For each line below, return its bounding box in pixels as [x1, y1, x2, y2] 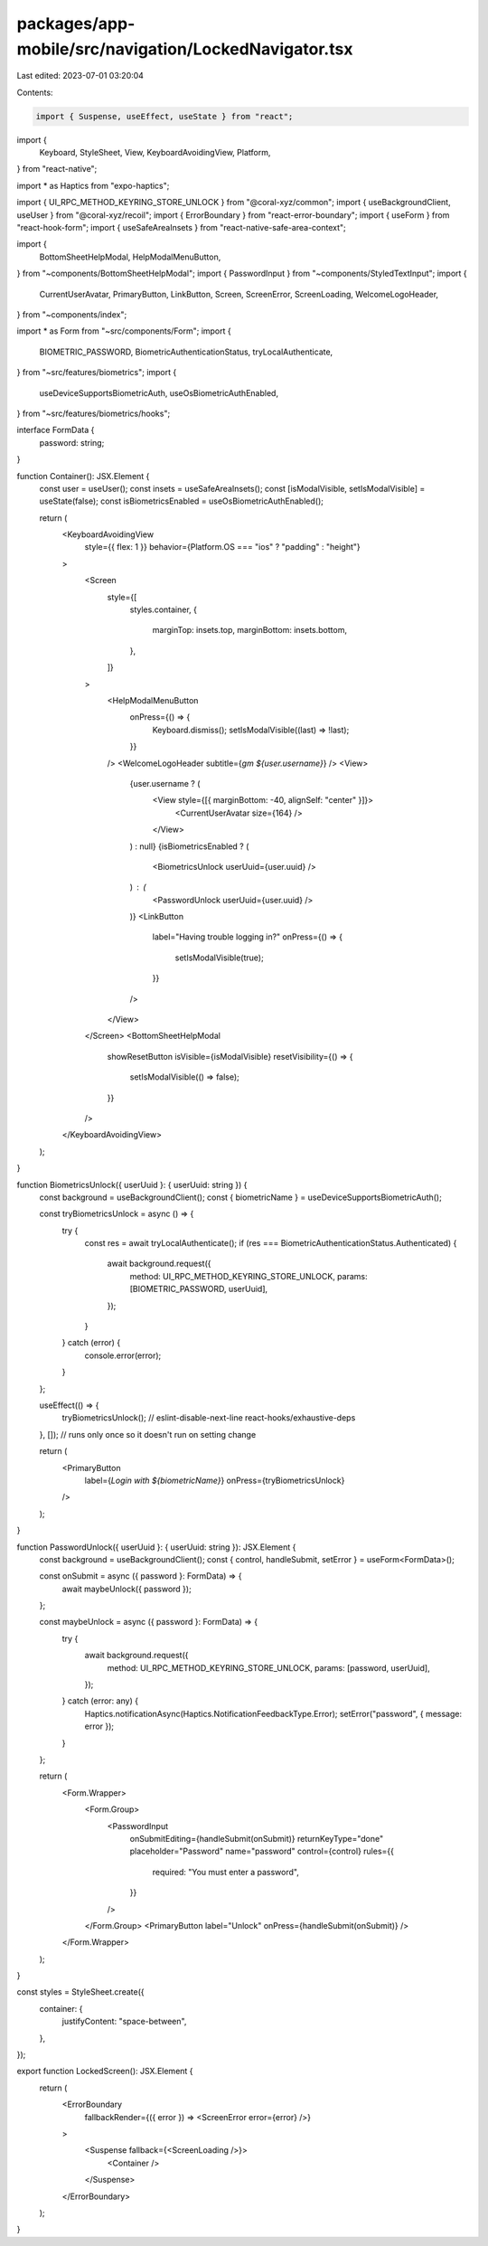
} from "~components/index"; [16, 309, 127, 320]
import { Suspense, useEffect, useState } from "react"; [35, 111, 294, 121]
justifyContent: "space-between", [61, 2016, 187, 2027]
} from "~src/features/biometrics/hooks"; [16, 408, 171, 419]
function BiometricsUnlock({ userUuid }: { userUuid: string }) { [16, 1179, 248, 1190]
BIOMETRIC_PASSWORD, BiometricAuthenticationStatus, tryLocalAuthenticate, [39, 346, 333, 357]
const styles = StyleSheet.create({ [16, 1986, 145, 1997]
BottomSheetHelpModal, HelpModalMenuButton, [39, 251, 221, 262]
